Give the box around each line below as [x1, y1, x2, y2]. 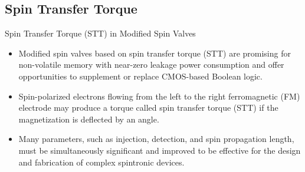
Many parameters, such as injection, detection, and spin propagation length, [18, 133, 294, 145]
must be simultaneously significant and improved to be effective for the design [18, 144, 301, 156]
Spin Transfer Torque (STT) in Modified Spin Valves [5, 27, 196, 39]
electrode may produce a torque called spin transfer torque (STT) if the [18, 101, 278, 114]
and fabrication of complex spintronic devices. [18, 156, 185, 168]
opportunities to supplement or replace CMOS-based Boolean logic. [18, 70, 263, 82]
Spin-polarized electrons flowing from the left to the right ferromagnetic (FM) [18, 90, 300, 102]
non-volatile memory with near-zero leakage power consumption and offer [18, 58, 284, 71]
